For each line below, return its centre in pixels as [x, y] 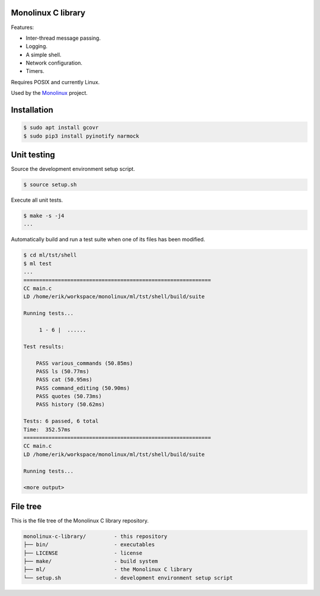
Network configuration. [54, 63]
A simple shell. [44, 55]
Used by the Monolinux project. [49, 93]
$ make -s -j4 [44, 216]
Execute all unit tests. [37, 200]
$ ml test [38, 263]
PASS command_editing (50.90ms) [83, 388]
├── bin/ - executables [89, 545]
